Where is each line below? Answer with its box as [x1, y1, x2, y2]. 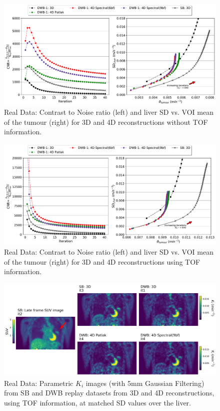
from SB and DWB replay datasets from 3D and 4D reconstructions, [4, 387, 214, 398]
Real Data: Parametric [4, 377, 73, 388]
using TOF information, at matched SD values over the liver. [4, 397, 191, 408]
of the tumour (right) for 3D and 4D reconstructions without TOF [4, 116, 208, 127]
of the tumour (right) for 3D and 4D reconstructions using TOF [4, 256, 200, 267]
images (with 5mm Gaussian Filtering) [85, 377, 204, 388]
